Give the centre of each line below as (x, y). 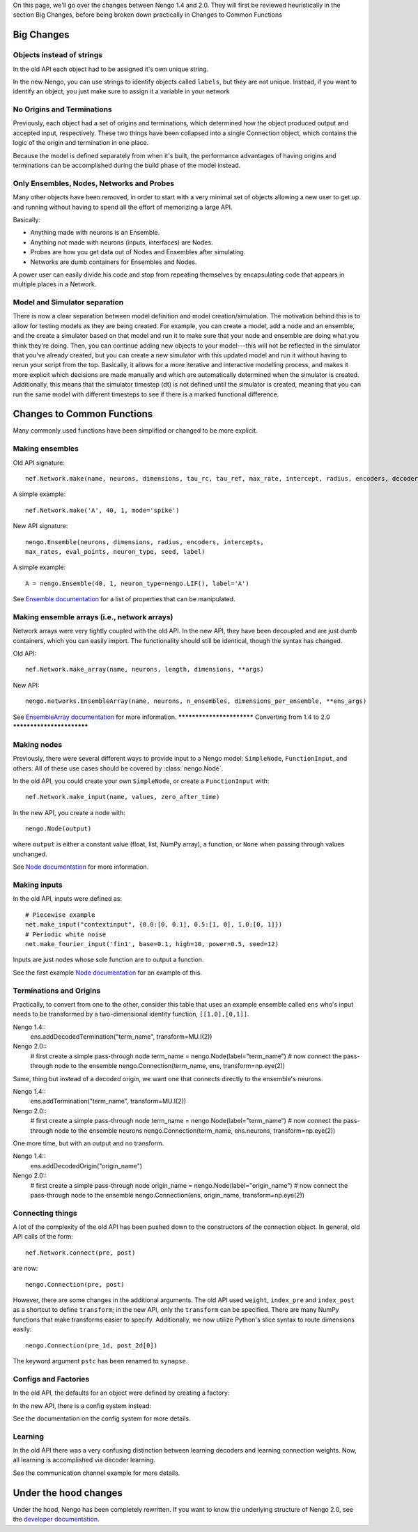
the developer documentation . (56, 1519)
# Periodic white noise (66, 934)
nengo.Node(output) (59, 829)
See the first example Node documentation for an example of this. (107, 973)
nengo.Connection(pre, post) (75, 1284)
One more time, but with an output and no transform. (88, 1143)
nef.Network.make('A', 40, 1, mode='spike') (103, 510)
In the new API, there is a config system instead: (82, 1406)
